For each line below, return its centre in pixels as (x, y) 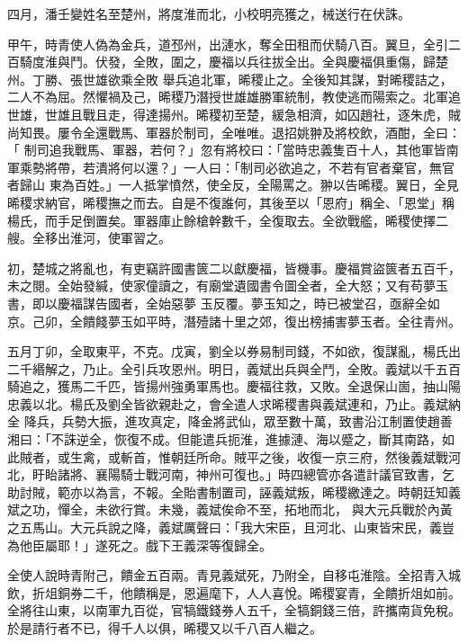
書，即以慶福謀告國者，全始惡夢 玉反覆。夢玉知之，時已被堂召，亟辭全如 (224, 303)
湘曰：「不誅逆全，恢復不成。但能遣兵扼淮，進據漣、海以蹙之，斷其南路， (225, 439)
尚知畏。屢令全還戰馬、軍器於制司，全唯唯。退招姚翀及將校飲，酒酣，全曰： (234, 132)
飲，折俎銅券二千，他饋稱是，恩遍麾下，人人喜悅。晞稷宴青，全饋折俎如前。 (234, 592)
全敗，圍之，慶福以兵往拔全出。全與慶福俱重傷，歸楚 (290, 62)
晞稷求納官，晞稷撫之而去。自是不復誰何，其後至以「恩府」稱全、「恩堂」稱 (231, 202)
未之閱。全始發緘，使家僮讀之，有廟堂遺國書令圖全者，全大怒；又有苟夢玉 (228, 286)
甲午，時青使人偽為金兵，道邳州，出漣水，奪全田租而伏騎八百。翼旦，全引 (228, 44)
